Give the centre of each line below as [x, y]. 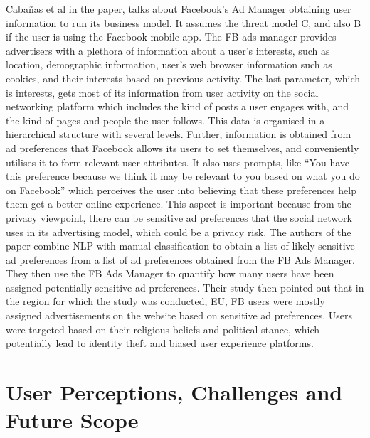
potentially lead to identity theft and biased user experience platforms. [160, 343]
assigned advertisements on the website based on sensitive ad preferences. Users [179, 315]
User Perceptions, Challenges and [174, 392]
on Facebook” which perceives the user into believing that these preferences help [181, 189]
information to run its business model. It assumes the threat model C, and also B [184, 22]
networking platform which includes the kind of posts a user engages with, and [177, 106]
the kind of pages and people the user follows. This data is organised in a [165, 120]
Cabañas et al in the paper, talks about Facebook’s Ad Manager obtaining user [179, 9]
